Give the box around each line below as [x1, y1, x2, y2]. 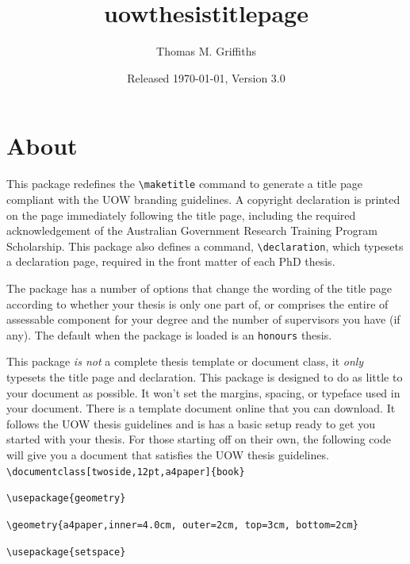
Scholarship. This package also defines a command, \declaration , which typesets [6, 237, 404, 254]
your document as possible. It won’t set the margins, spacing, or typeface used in [6, 384, 400, 401]
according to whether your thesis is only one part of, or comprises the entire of [6, 295, 389, 312]
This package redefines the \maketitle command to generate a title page [6, 175, 363, 192]
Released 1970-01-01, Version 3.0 [127, 69, 285, 86]
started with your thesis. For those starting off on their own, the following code [6, 431, 391, 447]
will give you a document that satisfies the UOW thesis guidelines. [6, 446, 329, 462]
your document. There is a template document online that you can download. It [6, 400, 396, 416]
